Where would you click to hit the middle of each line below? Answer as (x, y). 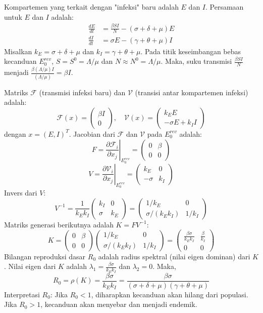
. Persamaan (225, 7)
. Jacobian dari (92, 133)
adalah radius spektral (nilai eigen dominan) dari (174, 256)
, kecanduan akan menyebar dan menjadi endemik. (119, 304)
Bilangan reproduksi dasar (45, 256)
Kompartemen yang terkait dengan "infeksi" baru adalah (91, 7)
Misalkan (18, 51)
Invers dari (21, 192)
